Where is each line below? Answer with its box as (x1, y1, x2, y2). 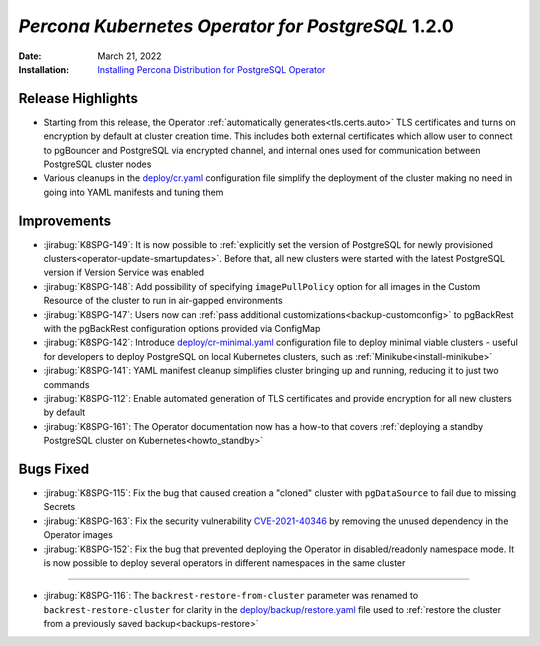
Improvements (18, 212, 112, 229)
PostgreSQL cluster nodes (43, 158, 152, 170)
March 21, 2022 (97, 50, 162, 62)
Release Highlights (18, 90, 139, 107)
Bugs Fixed (18, 460, 90, 477)
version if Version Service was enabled (43, 266, 205, 279)
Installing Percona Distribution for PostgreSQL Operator (97, 63, 326, 75)
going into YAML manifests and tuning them (43, 186, 224, 198)
